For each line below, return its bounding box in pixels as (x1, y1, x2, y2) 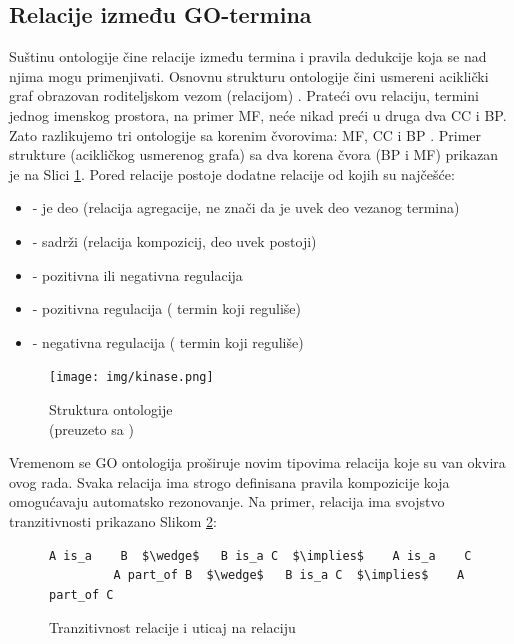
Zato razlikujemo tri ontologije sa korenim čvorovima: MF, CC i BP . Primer (9, 124, 482, 145)
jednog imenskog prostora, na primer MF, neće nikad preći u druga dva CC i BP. (9, 104, 507, 125)
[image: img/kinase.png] (49, 370, 214, 385)
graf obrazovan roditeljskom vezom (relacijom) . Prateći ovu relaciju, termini (9, 85, 479, 106)
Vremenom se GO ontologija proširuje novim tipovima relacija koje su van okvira (9, 452, 506, 473)
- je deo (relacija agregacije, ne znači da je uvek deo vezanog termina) (32, 197, 460, 218)
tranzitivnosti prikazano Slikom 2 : (9, 510, 217, 531)
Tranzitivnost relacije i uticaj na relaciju (49, 617, 296, 638)
